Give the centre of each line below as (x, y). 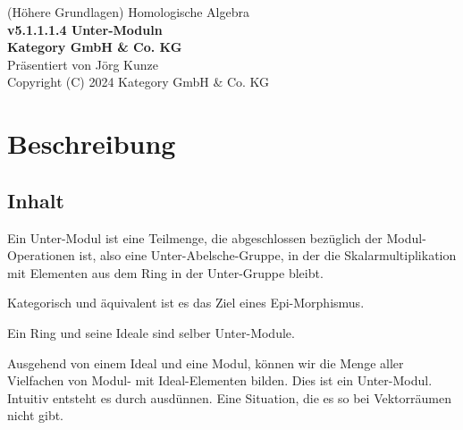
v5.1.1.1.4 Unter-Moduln (85, 29)
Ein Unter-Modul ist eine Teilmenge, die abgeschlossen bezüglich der (195, 237)
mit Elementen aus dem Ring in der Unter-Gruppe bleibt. (165, 272)
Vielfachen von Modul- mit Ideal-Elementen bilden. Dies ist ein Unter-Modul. (220, 380)
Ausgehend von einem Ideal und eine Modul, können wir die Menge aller (206, 363)
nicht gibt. (36, 415)
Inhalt (36, 200)
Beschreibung (92, 143)
